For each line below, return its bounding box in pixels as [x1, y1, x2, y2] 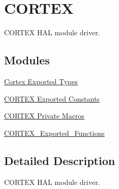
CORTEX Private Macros [4, 110, 84, 121]
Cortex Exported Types [4, 76, 78, 86]
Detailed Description [4, 152, 115, 168]
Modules [4, 52, 50, 68]
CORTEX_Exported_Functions [4, 127, 105, 138]
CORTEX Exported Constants [4, 93, 100, 104]
